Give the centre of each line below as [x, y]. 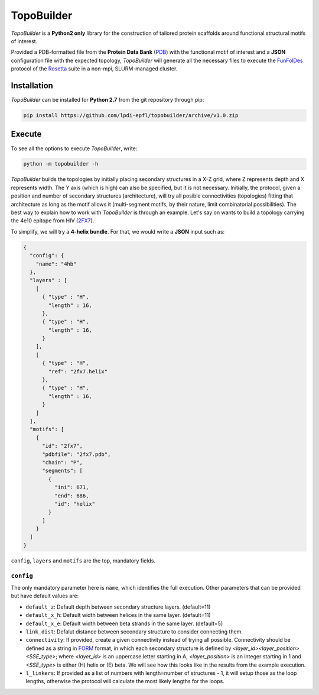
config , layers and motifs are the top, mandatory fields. [83, 560]
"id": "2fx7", [62, 446]
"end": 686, [71, 496]
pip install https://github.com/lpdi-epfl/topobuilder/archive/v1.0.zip [131, 115]
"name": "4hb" [56, 264]
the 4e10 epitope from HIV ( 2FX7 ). [53, 221]
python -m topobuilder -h [61, 164]
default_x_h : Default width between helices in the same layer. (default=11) [118, 615]
